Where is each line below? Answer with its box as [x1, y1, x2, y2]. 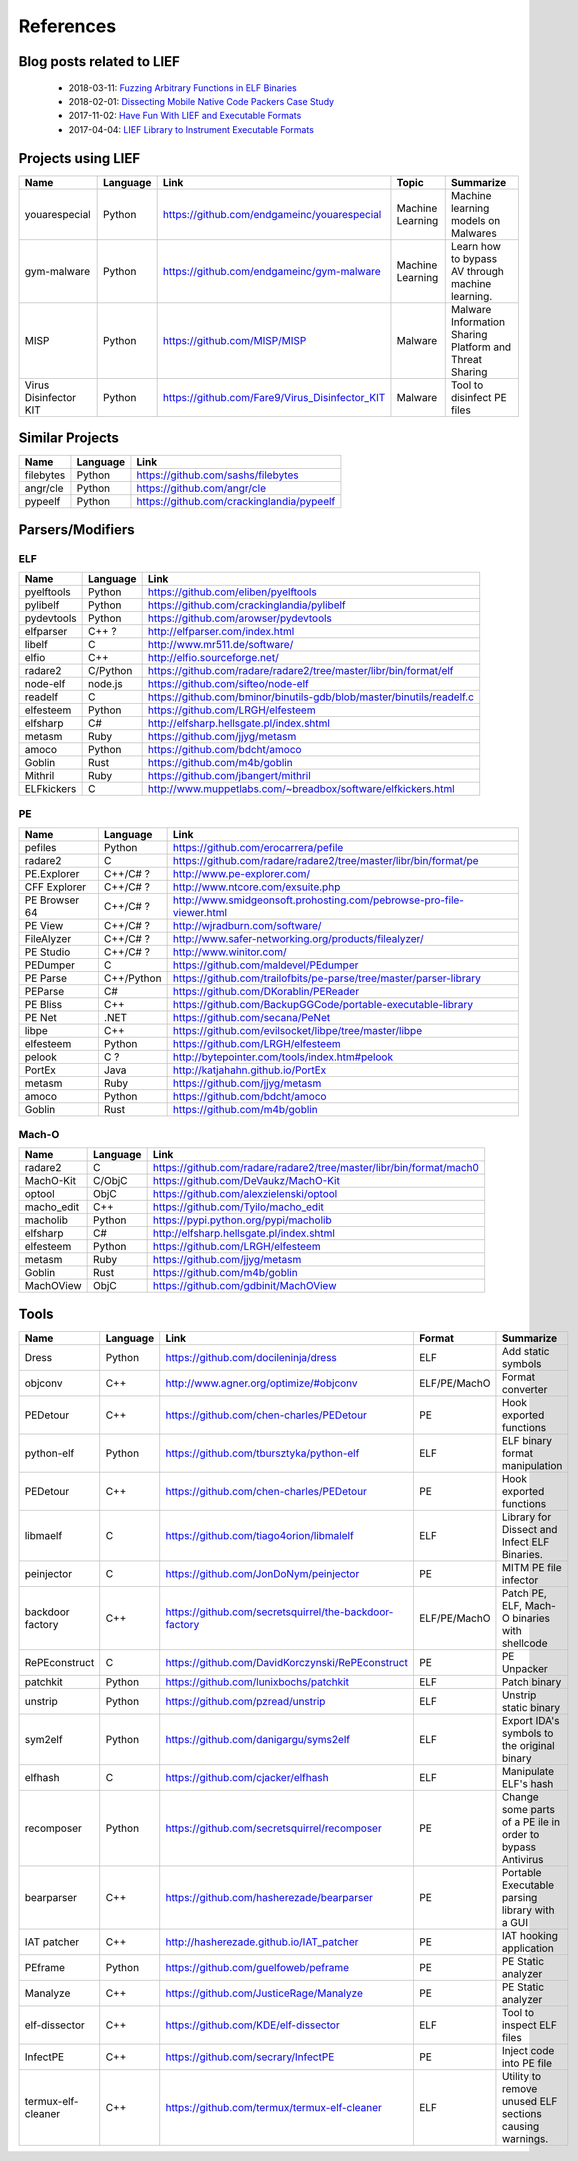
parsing [501, 1890, 538, 1904]
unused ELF [501, 2094, 558, 2108]
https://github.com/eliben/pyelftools [147, 585, 317, 599]
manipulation [501, 1458, 563, 1472]
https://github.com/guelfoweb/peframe [165, 1960, 350, 1974]
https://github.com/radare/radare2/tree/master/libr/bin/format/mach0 [152, 1161, 480, 1175]
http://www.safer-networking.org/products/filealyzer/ [172, 931, 424, 945]
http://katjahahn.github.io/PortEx [172, 1063, 327, 1077]
